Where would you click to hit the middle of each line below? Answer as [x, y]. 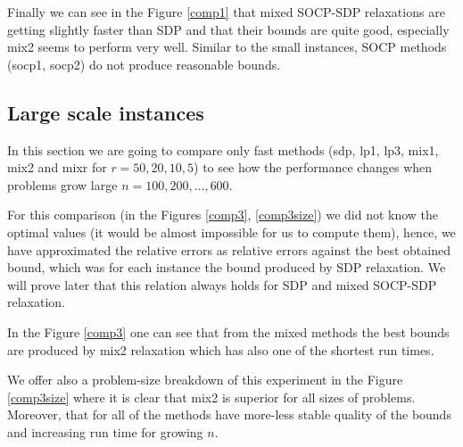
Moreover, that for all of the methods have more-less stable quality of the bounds [229, 414]
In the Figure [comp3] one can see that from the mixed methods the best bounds [228, 331]
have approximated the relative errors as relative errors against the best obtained [229, 249]
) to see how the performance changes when [313, 167]
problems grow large [62, 184]
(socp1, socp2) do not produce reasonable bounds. [144, 64]
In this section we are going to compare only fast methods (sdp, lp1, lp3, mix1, [223, 149]
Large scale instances [106, 112]
